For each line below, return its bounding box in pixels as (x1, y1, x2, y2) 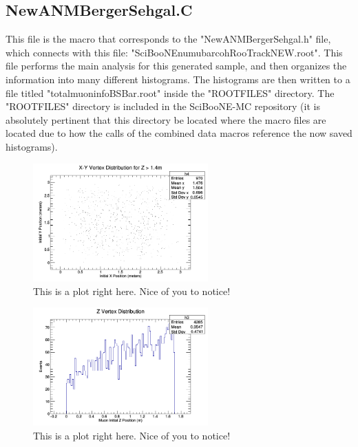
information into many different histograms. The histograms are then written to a (6, 72, 350, 86)
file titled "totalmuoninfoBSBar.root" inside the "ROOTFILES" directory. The (6, 85, 335, 100)
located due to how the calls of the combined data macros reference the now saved (6, 126, 352, 140)
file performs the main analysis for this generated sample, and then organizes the (6, 58, 347, 73)
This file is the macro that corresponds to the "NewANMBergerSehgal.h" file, (6, 32, 331, 46)
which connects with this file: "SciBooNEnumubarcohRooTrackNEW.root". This (6, 45, 343, 59)
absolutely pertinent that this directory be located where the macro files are (6, 112, 326, 127)
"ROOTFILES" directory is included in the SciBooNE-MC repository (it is (6, 99, 320, 113)
